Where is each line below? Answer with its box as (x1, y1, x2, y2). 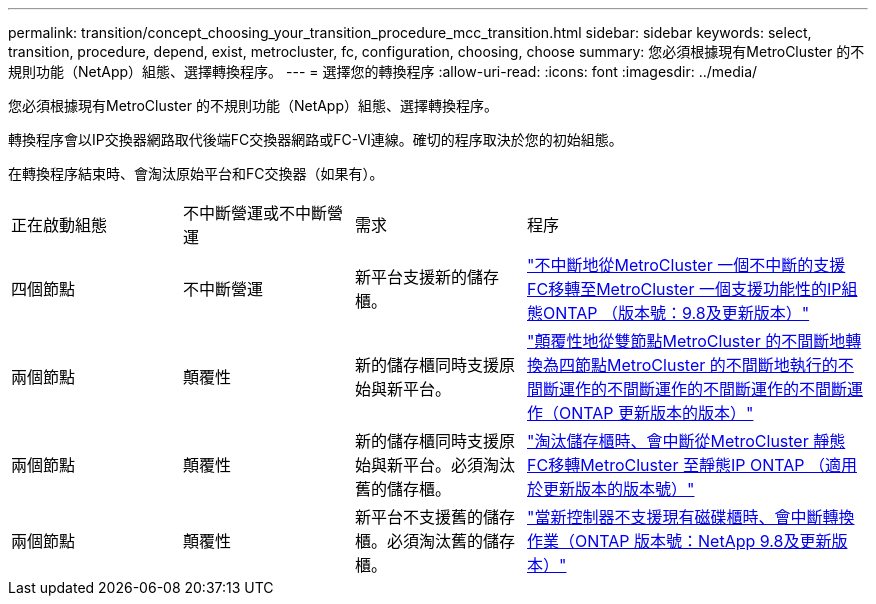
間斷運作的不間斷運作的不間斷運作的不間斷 (527, 379, 848, 399)
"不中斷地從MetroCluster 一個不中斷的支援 (527, 255, 846, 275)
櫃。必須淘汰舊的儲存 (355, 531, 516, 551)
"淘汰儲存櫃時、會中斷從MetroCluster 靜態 (527, 431, 846, 451)
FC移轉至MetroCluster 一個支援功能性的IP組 (527, 279, 858, 299)
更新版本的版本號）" (543, 479, 695, 499)
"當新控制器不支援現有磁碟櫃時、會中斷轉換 (527, 507, 855, 527)
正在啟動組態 (11, 215, 108, 235)
